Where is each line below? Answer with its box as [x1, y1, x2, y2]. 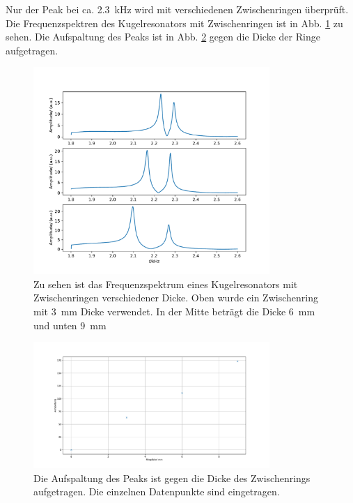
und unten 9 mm [33, 317, 107, 332]
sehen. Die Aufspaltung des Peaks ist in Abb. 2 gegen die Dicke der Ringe [6, 29, 320, 44]
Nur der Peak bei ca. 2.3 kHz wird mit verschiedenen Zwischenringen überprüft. [6, 2, 349, 16]
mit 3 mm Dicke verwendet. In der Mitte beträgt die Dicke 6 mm [33, 303, 315, 318]
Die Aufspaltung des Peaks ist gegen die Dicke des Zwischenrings [33, 470, 311, 485]
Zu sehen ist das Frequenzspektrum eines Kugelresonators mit [33, 276, 298, 291]
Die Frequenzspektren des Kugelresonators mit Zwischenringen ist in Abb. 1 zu [6, 15, 343, 30]
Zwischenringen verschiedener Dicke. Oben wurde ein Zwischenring [33, 290, 318, 305]
